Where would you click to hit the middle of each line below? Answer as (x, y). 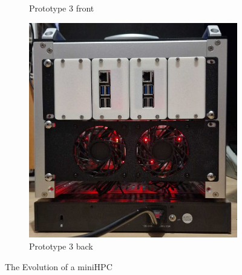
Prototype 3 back (61, 246)
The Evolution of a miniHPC (59, 266)
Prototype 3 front (62, 8)
